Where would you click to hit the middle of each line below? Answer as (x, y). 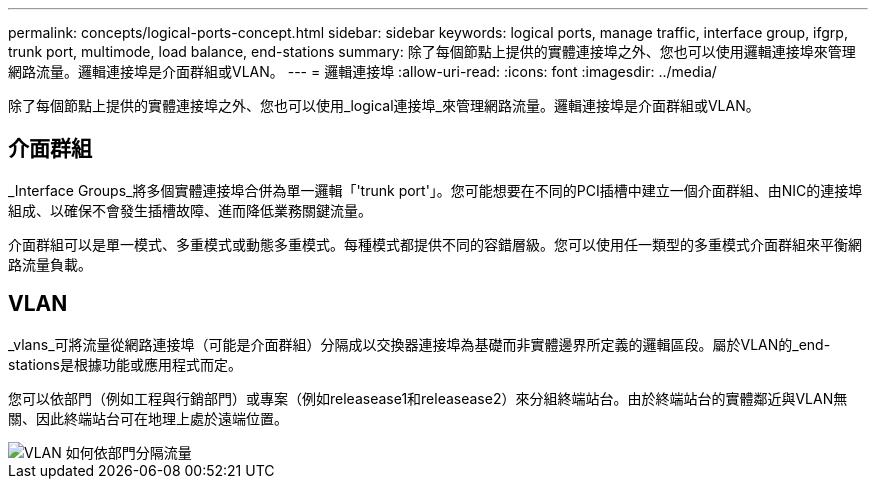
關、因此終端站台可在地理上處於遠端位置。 (148, 418)
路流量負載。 (50, 264)
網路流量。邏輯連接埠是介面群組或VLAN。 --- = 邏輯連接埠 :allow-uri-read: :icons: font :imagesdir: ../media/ (362, 71)
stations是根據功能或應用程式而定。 (125, 364)
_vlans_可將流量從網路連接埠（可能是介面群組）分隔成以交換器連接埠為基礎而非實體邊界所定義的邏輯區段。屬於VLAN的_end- (419, 344)
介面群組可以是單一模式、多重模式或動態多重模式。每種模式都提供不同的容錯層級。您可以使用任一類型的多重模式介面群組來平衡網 (435, 244)
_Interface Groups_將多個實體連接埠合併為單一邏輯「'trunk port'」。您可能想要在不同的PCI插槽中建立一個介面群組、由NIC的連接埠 (435, 190)
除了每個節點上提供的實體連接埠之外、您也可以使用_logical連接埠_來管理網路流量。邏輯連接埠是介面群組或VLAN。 (384, 105)
